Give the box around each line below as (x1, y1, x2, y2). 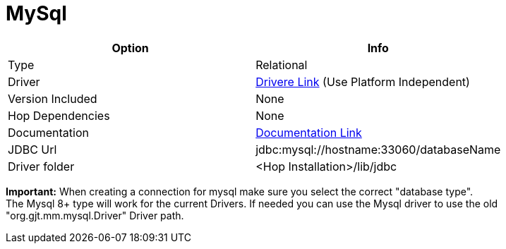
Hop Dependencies (8, 108, 110, 123)
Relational (255, 57, 308, 72)
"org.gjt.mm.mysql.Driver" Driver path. (6, 209, 184, 221)
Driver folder (8, 159, 75, 174)
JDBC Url (8, 142, 57, 157)
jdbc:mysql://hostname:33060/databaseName (255, 142, 501, 157)
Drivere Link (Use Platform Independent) (255, 74, 470, 89)
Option (112, 40, 149, 55)
